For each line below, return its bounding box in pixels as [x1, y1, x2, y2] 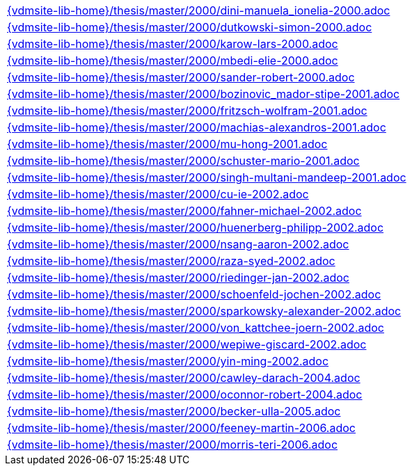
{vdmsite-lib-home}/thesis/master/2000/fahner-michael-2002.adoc [7, 204, 362, 218]
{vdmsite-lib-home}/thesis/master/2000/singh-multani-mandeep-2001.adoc [7, 170, 406, 184]
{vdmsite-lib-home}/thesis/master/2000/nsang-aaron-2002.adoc [7, 237, 349, 251]
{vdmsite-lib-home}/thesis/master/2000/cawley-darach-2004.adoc [7, 371, 360, 385]
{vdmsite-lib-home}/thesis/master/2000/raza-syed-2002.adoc [7, 254, 335, 268]
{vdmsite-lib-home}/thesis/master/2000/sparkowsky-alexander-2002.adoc [7, 304, 402, 318]
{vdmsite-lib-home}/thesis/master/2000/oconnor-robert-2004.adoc [7, 388, 363, 401]
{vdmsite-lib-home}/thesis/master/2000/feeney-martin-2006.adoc [7, 421, 356, 435]
